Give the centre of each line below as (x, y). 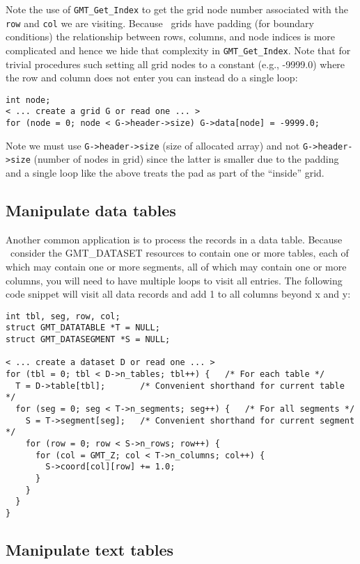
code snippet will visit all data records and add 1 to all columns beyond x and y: (178, 294)
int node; (28, 100)
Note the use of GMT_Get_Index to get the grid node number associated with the (177, 9)
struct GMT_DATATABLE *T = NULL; (83, 328)
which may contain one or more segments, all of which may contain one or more (176, 267)
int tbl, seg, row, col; (63, 316)
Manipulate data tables (91, 210)
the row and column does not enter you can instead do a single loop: (152, 78)
